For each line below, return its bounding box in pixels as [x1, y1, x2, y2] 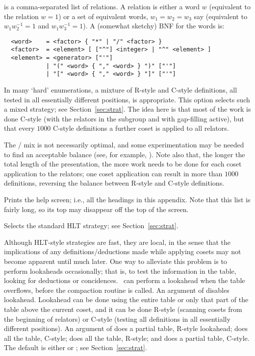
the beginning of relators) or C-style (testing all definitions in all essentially [4, 313, 230, 324]
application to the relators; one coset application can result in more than [4, 168, 223, 178]
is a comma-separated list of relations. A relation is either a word [4, 1, 200, 11]
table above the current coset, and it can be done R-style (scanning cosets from [4, 304, 242, 314]
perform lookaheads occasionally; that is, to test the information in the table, [4, 265, 236, 276]
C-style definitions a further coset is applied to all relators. [52, 123, 229, 133]
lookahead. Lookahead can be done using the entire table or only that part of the [4, 294, 249, 305]
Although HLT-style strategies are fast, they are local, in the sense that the [4, 237, 230, 247]
